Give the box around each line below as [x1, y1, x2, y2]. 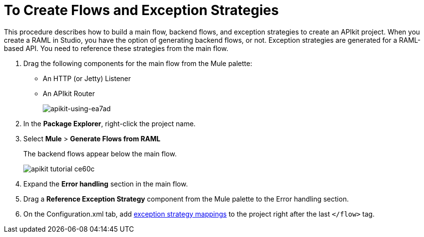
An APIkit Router [43, 89, 95, 98]
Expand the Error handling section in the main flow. [23, 179, 188, 188]
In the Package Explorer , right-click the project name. [23, 119, 196, 128]
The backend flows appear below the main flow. [23, 149, 177, 158]
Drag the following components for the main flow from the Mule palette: [23, 59, 253, 68]
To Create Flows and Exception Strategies [4, 2, 279, 18]
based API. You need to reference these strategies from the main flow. [4, 44, 228, 52]
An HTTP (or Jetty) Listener [43, 74, 131, 83]
